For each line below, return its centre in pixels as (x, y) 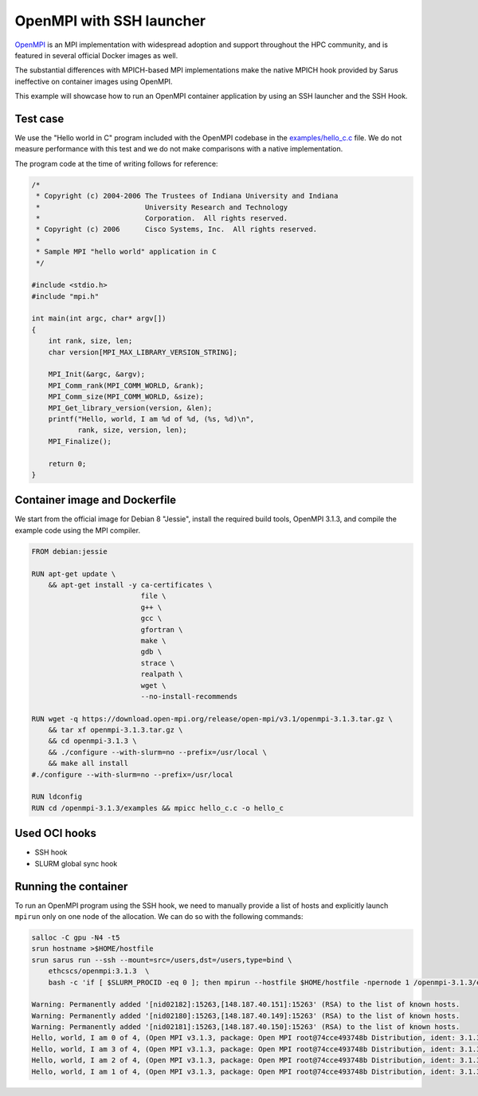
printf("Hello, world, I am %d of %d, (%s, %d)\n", (151, 419)
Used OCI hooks (56, 833)
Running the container (71, 886)
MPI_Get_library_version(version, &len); (130, 408)
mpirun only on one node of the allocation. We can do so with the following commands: (159, 916)
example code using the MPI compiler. (78, 530)
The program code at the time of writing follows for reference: (116, 163)
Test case (39, 118)
